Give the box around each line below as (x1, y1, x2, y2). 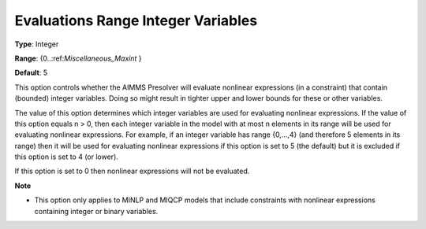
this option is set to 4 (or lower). (14, 152, 118, 161)
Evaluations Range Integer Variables (14, 12, 258, 29)
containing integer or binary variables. (34, 206, 159, 216)
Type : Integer (14, 39, 59, 49)
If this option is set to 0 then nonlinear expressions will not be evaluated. (14, 166, 250, 176)
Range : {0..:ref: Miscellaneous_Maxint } (14, 54, 142, 63)
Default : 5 (14, 68, 47, 78)
